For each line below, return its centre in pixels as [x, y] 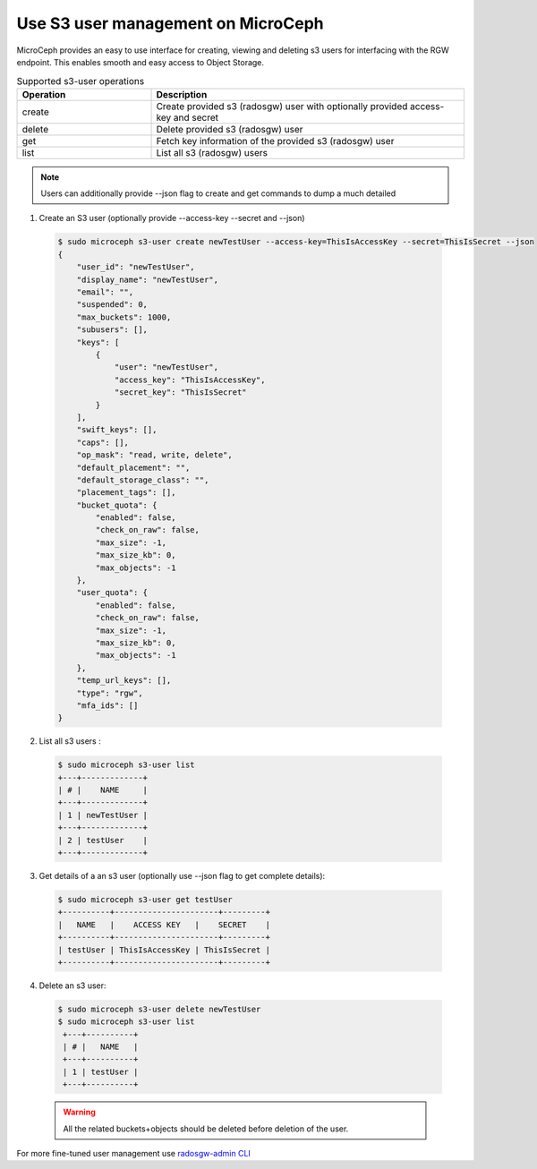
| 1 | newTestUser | [102, 815]
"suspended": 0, [112, 305]
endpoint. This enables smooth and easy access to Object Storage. [140, 62]
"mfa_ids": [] [107, 705]
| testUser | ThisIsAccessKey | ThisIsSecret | [164, 950]
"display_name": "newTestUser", [148, 279]
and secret [196, 117]
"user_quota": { [112, 593]
